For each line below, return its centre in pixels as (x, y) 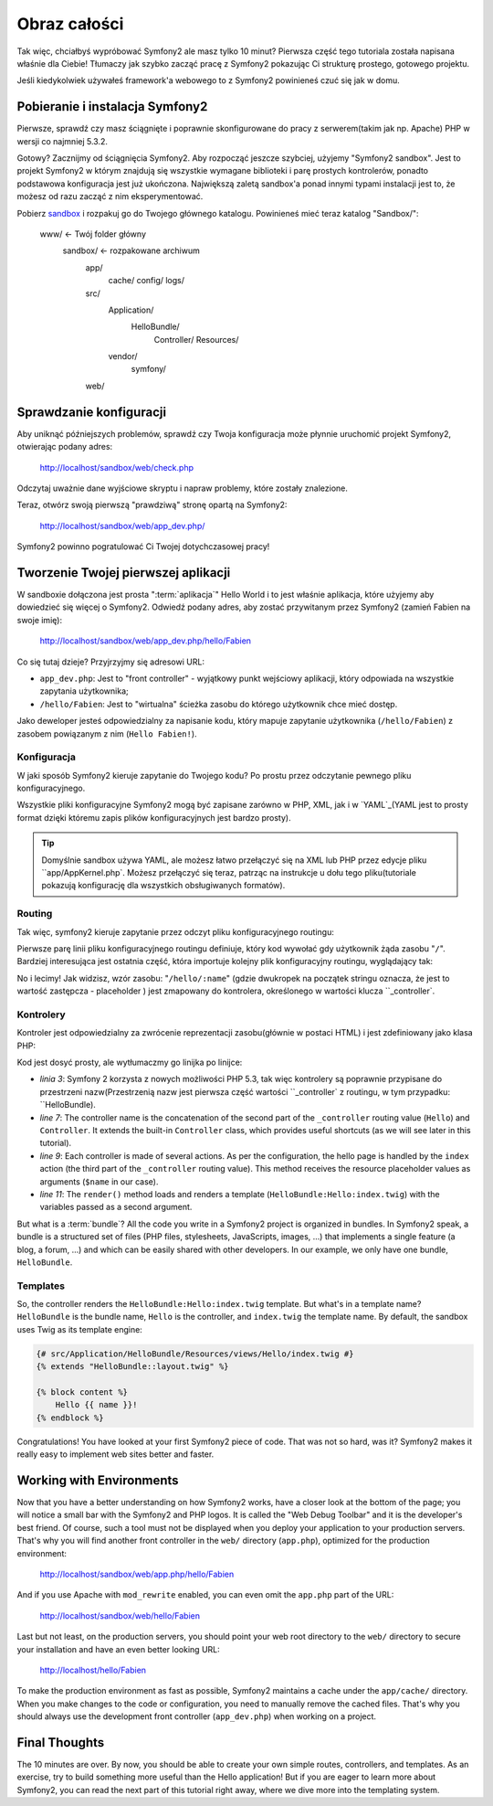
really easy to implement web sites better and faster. (115, 1454)
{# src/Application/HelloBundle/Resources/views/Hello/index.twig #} (195, 1354)
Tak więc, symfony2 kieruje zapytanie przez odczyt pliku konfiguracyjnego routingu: (176, 931)
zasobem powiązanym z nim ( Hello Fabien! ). (107, 733)
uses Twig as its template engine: (80, 1329)
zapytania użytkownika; (84, 691)
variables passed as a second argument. (116, 1207)
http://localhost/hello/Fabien (93, 1670)
